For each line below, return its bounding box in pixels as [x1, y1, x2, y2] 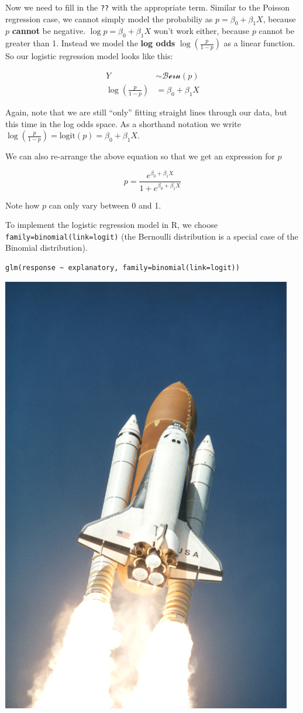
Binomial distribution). [5, 241, 88, 254]
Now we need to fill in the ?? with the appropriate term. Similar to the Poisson [5, 1, 290, 13]
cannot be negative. [12, 25, 86, 37]
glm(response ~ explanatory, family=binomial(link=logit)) [5, 263, 240, 272]
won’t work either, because [153, 25, 250, 37]
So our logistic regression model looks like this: [5, 50, 173, 62]
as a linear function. [223, 37, 295, 49]
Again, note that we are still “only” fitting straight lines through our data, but [5, 105, 287, 118]
